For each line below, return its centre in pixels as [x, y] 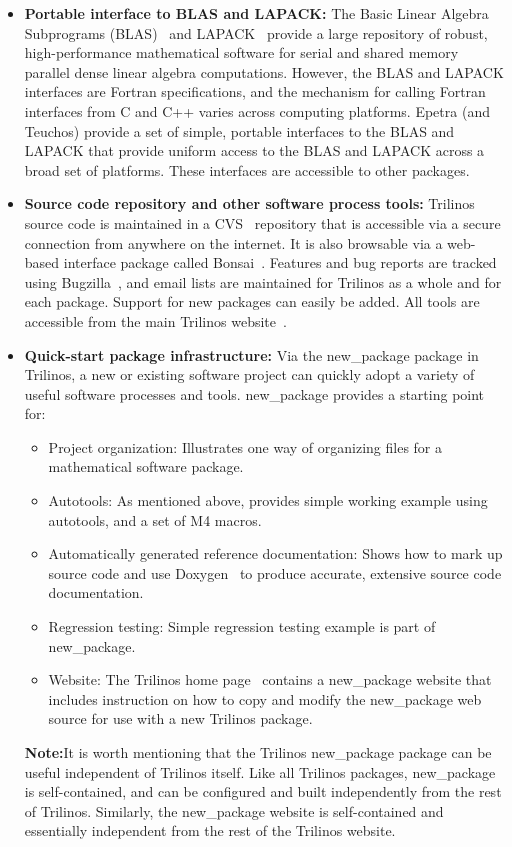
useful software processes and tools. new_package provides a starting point [254, 393]
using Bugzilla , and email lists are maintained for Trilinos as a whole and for [263, 281]
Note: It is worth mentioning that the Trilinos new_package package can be [258, 752]
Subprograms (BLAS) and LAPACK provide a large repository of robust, [256, 32]
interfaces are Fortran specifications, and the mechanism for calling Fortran [255, 91]
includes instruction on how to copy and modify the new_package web [265, 698]
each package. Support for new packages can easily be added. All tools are [252, 301]
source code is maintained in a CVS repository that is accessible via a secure [262, 222]
